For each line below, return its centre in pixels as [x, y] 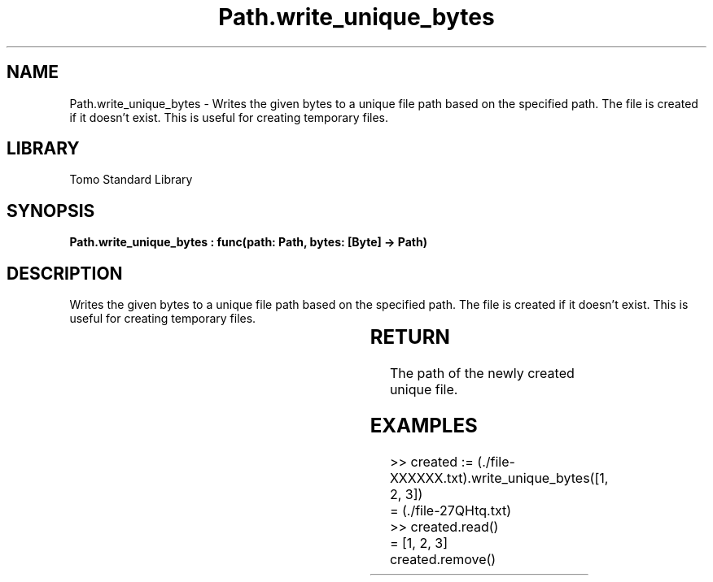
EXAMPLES [424, 425]
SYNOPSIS [51, 211]
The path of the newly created [482, 374]
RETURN [410, 337]
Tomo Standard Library [131, 180]
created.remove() [443, 559]
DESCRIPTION [65, 273]
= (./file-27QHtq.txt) [451, 510]
